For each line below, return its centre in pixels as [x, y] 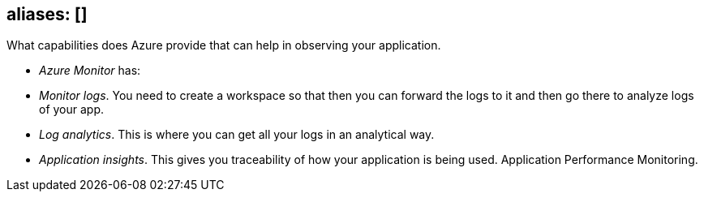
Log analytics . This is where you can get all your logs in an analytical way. [237, 135]
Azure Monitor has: [90, 71]
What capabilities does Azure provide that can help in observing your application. [224, 45]
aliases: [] [47, 14]
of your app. [72, 110]
